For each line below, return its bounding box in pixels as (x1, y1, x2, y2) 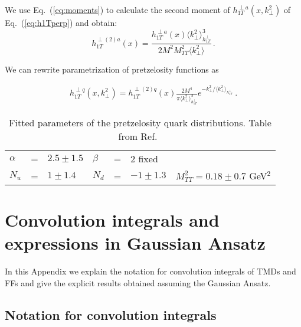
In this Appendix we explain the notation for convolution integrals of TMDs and (5, 265, 296, 277)
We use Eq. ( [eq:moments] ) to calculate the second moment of (5, 4, 230, 15)
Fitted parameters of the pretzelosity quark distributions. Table (9, 115, 271, 129)
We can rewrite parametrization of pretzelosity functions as (5, 63, 219, 75)
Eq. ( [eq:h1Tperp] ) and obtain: (5, 17, 117, 28)
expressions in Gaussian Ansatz (5, 231, 266, 255)
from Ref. (118, 129, 158, 143)
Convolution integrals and (5, 208, 220, 232)
